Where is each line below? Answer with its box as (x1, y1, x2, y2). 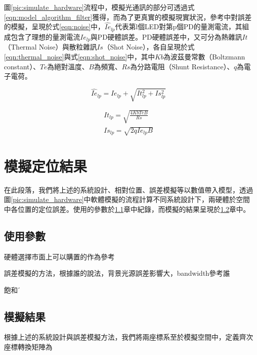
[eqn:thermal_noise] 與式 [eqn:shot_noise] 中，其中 (4, 51, 155, 61)
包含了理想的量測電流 (10, 31, 80, 42)
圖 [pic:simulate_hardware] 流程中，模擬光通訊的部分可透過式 (4, 2, 195, 12)
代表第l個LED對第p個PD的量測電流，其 (115, 21, 242, 32)
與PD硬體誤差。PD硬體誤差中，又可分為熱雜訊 (90, 31, 242, 42)
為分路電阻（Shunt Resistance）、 (130, 61, 234, 71)
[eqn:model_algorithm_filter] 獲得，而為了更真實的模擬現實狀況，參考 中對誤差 (4, 11, 252, 22)
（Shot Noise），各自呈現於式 (103, 42, 195, 52)
